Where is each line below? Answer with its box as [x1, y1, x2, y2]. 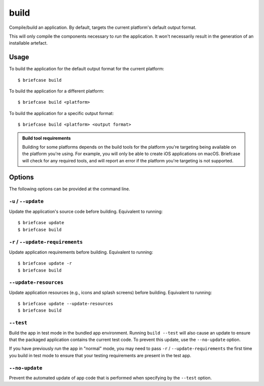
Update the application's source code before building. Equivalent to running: [9, 208, 163, 214]
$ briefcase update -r [18, 261, 72, 266]
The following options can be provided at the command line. [9, 186, 131, 192]
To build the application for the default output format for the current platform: [9, 66, 165, 72]
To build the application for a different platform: [9, 88, 105, 94]
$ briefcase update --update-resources [18, 301, 113, 307]
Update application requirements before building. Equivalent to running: [9, 249, 154, 255]
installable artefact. [9, 40, 48, 46]
